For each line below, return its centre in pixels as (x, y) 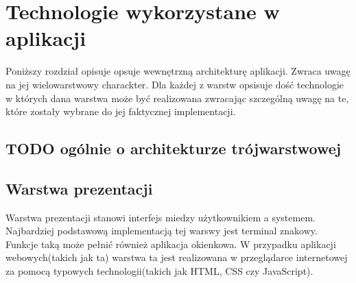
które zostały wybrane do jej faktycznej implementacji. (121, 111)
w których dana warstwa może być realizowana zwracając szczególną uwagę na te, (177, 98)
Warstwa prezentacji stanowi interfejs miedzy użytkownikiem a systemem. (161, 217)
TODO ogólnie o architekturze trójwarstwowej (174, 148)
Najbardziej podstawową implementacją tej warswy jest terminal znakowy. (162, 231)
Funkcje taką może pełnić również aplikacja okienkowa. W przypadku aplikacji (171, 244)
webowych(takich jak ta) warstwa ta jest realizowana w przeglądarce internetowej (177, 257)
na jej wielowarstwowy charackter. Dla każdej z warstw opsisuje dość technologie (175, 84)
